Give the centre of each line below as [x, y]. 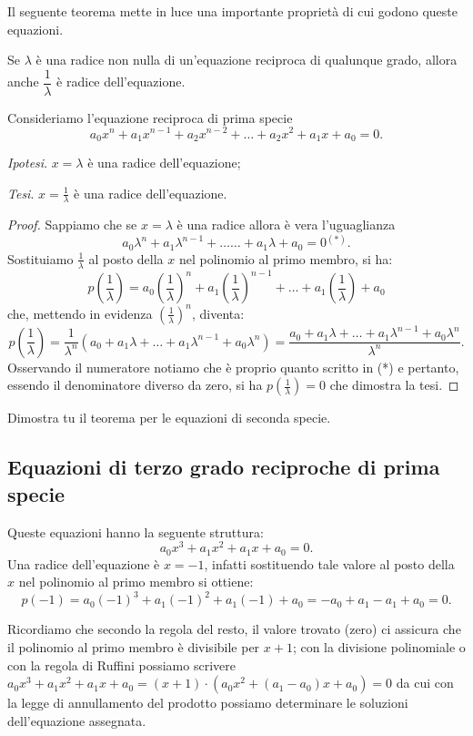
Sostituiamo [40, 258]
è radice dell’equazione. [121, 82]
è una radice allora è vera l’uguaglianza [286, 225]
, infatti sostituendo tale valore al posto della [329, 563]
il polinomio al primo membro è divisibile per [134, 646]
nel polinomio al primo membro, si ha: [286, 258]
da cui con [425, 683]
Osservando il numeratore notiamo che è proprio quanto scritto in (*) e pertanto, [233, 367]
